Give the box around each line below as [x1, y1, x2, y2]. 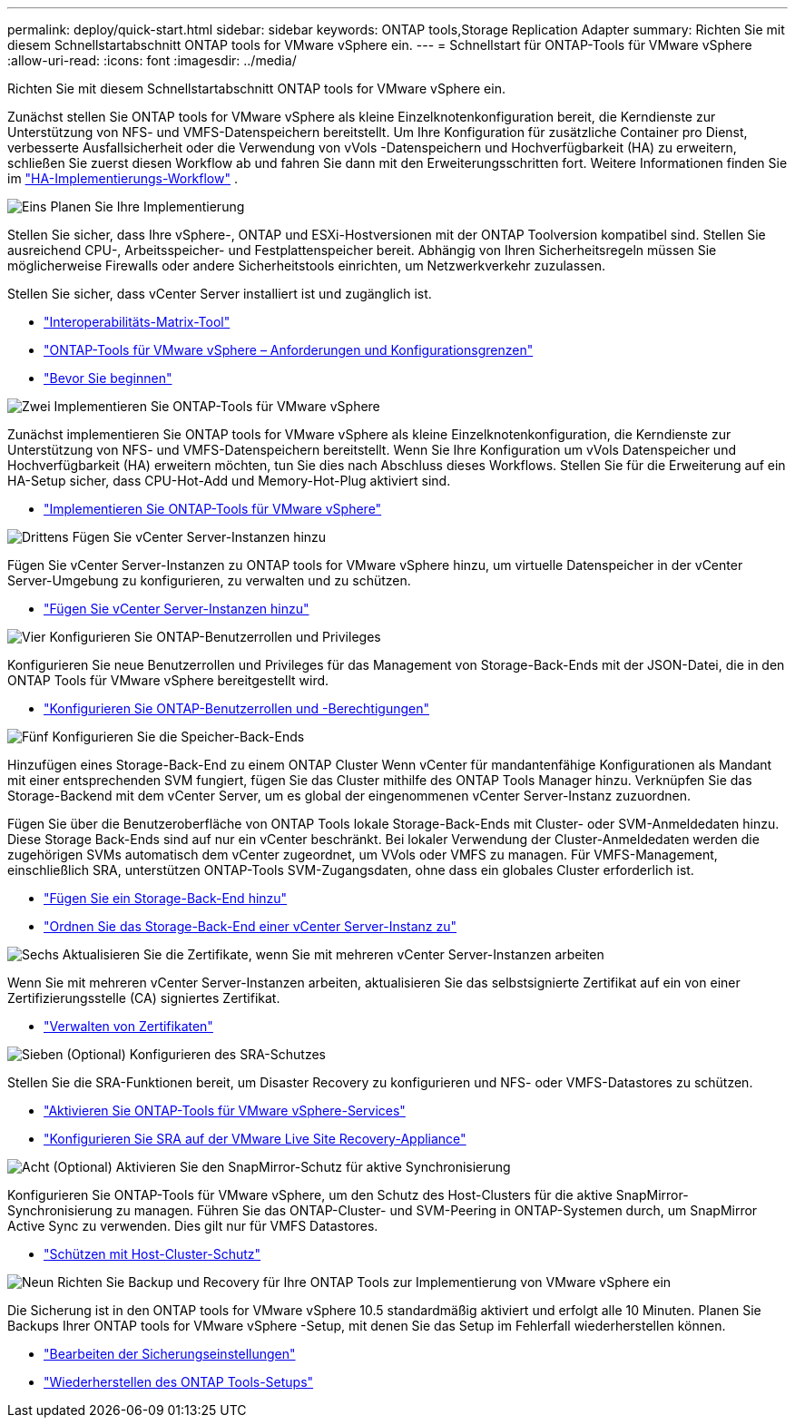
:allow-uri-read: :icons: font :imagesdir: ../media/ [7, 53, 297, 68]
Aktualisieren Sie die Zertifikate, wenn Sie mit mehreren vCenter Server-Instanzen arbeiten [62, 947, 604, 962]
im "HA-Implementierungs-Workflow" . [7, 171, 238, 186]
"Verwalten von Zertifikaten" [44, 1018, 213, 1034]
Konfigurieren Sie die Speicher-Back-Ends [52, 729, 305, 744]
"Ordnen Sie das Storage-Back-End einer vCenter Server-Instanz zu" [44, 919, 457, 934]
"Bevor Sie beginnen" [44, 370, 172, 386]
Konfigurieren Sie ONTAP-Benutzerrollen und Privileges [49, 629, 381, 644]
